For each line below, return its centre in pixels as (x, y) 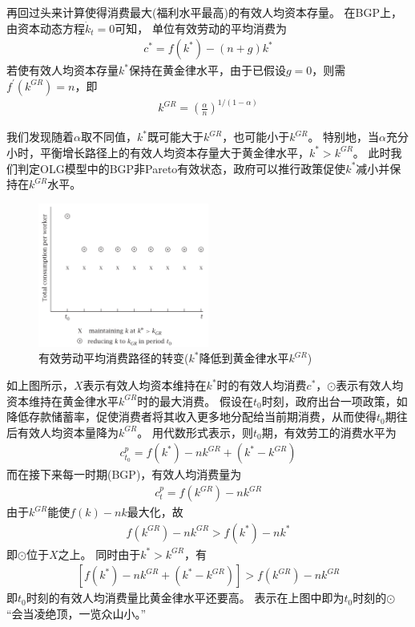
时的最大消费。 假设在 (195, 400)
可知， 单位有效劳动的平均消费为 (201, 28)
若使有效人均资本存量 (62, 70)
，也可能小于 (256, 137)
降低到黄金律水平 (244, 358)
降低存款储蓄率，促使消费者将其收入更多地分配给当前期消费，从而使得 (191, 417)
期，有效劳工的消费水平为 (329, 432)
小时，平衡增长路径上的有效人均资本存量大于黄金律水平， (158, 152)
